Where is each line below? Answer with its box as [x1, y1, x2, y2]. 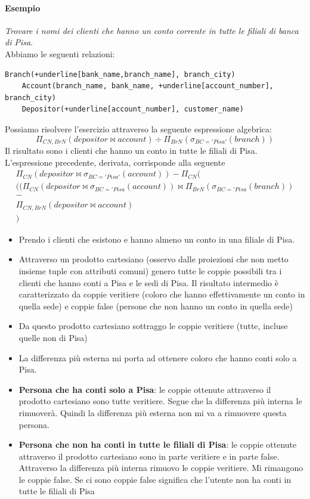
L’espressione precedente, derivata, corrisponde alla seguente [5, 156, 225, 168]
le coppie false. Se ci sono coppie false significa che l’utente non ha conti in [18, 473, 292, 485]
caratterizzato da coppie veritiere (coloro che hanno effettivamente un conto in [18, 288, 305, 300]
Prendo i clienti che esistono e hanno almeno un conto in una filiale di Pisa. [18, 233, 295, 245]
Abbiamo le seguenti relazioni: [5, 47, 115, 60]
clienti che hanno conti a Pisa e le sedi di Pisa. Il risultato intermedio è [18, 276, 278, 289]
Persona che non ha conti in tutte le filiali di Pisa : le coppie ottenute [18, 438, 297, 451]
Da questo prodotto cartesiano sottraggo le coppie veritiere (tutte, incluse [18, 320, 288, 332]
